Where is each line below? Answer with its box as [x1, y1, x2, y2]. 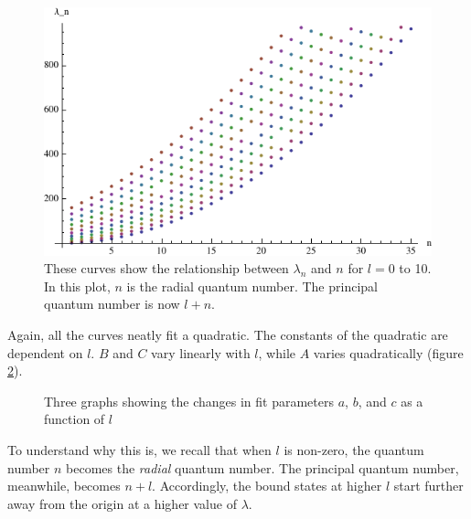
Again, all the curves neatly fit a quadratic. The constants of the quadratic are [7, 325, 448, 344]
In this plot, [44, 276, 111, 295]
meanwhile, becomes [7, 476, 121, 495]
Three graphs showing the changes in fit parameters [44, 391, 335, 410]
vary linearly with [151, 343, 251, 362]
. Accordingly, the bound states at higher [152, 476, 382, 495]
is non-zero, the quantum [284, 440, 424, 460]
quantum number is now [44, 294, 180, 313]
